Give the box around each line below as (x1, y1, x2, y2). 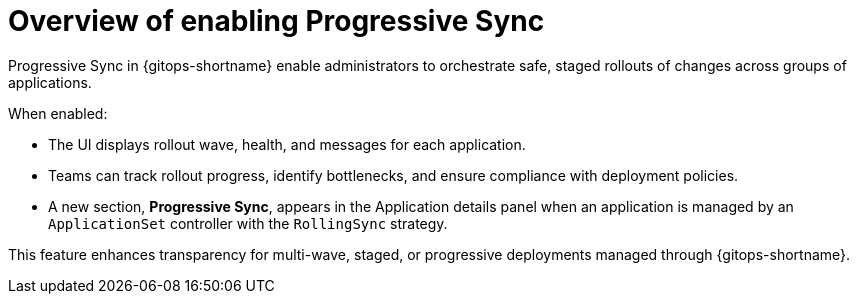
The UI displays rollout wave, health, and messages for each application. (48, 135, 526, 153)
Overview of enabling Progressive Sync (8, 4, 545, 38)
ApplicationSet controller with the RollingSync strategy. (48, 214, 448, 232)
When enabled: (8, 104, 108, 122)
